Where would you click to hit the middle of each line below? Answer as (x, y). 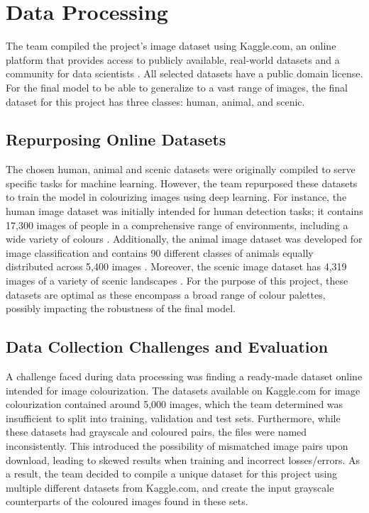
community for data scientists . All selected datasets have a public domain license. (184, 73)
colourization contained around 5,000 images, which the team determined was (175, 404)
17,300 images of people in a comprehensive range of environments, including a (177, 225)
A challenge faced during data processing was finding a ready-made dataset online (184, 376)
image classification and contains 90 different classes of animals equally (160, 252)
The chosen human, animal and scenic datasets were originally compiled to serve (181, 169)
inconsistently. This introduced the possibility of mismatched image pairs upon (177, 446)
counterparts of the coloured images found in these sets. (127, 501)
